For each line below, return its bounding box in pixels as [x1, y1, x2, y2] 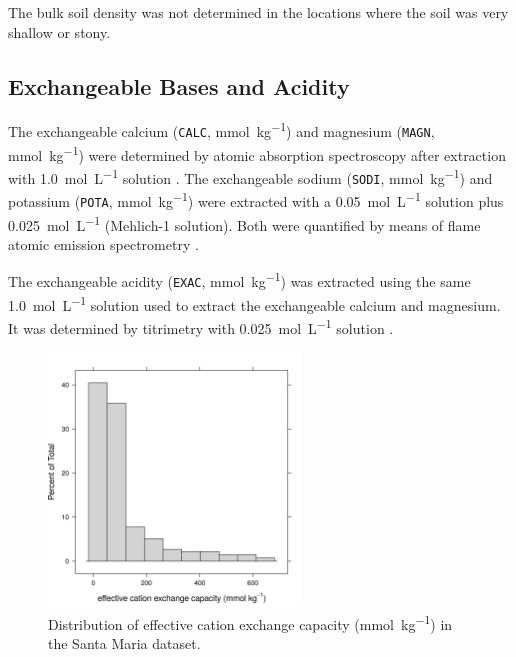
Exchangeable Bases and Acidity [8, 70, 350, 101]
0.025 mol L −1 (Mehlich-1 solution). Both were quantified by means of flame [8, 211, 481, 235]
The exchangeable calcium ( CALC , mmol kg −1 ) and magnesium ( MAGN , [8, 118, 435, 142]
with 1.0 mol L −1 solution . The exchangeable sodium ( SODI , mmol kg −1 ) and [8, 164, 493, 188]
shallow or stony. [8, 21, 111, 42]
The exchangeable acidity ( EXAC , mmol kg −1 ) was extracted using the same [8, 268, 471, 292]
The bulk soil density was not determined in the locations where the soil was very [8, 2, 509, 22]
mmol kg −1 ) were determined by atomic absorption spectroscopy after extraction [8, 141, 506, 165]
